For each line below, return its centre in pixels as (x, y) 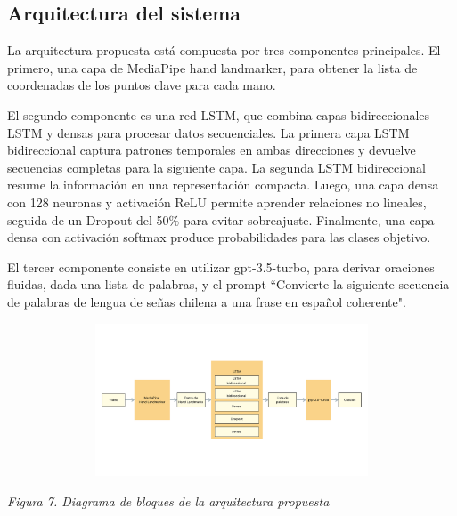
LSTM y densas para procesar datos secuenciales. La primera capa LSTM (208, 132)
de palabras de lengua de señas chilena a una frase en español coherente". (207, 301)
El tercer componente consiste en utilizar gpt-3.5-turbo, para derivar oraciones (221, 266)
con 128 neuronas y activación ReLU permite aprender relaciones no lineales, (217, 202)
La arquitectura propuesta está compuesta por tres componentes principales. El (224, 50)
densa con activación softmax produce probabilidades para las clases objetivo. (219, 237)
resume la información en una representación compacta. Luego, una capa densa (223, 185)
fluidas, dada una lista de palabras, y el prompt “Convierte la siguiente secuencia (228, 284)
